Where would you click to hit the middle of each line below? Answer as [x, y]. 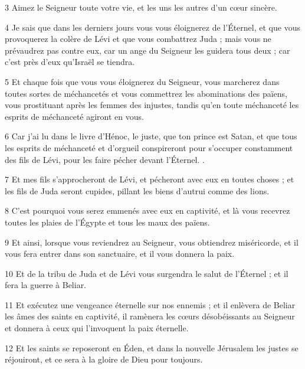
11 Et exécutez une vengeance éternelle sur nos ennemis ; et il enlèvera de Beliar [150, 304]
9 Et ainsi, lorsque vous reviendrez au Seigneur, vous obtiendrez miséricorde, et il [152, 242]
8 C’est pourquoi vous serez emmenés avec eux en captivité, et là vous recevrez [147, 210]
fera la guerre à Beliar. [46, 285]
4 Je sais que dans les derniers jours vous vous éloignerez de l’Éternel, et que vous [152, 27]
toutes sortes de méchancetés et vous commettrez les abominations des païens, [146, 93]
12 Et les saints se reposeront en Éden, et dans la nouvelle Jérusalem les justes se [152, 347]
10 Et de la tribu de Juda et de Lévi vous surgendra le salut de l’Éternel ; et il [147, 273]
